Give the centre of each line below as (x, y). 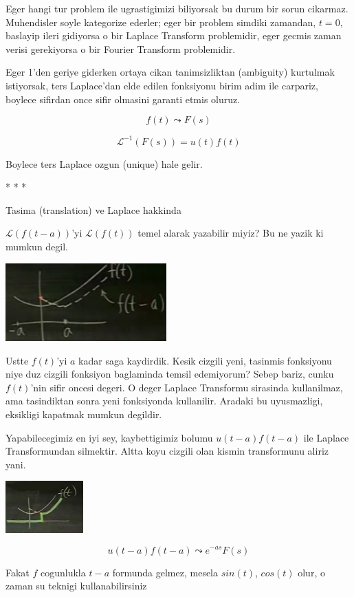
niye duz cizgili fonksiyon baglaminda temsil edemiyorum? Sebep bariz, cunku (170, 374)
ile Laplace (326, 437)
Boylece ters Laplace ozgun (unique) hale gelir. (104, 163)
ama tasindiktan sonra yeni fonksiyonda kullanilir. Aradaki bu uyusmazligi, (164, 401)
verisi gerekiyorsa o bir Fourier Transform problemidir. (121, 48)
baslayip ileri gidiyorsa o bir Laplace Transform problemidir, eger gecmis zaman (174, 35)
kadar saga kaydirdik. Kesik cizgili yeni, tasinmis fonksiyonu (205, 360)
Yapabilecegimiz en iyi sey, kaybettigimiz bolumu (109, 437)
